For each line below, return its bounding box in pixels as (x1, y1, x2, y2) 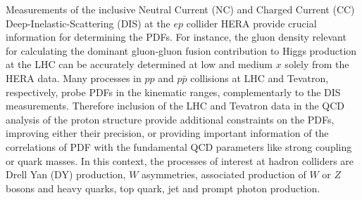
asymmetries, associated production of (142, 167, 306, 182)
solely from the (285, 57, 349, 72)
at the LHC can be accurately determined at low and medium (6, 57, 273, 72)
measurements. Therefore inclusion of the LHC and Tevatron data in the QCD (6, 98, 345, 113)
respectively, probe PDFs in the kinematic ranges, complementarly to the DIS (6, 84, 341, 99)
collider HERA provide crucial (186, 15, 317, 30)
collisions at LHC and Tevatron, (190, 70, 329, 85)
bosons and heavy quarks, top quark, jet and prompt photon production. (6, 180, 320, 195)
